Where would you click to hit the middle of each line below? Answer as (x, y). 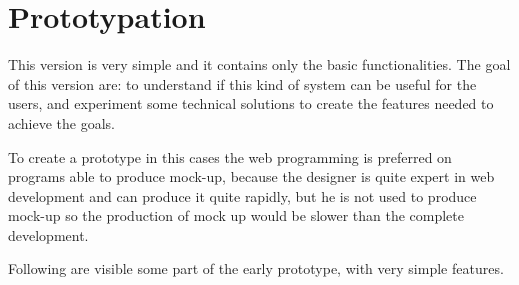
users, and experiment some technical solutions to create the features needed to (251, 103)
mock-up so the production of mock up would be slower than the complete (236, 215)
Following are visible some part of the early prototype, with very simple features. (256, 268)
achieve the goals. (62, 122)
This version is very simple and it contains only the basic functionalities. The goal (259, 64)
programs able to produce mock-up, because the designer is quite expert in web (251, 176)
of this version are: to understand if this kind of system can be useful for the (242, 83)
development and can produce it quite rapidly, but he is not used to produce (242, 195)
